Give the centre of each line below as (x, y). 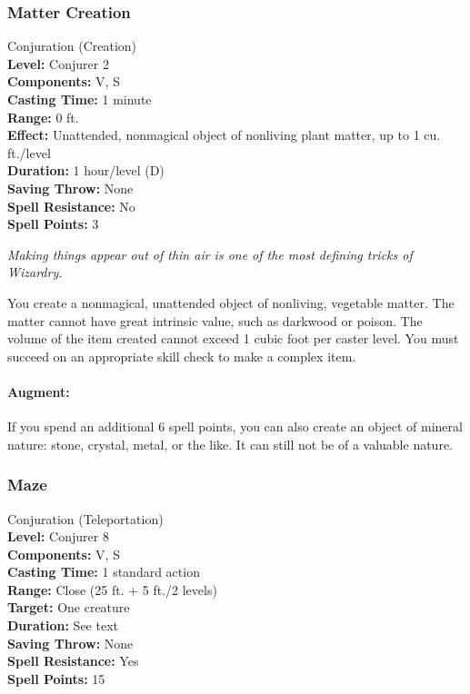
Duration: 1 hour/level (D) (86, 170)
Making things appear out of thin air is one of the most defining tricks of (210, 254)
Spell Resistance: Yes (73, 661)
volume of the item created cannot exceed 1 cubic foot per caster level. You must (233, 338)
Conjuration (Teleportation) (85, 518)
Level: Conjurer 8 (58, 536)
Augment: (39, 391)
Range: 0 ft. (43, 117)
